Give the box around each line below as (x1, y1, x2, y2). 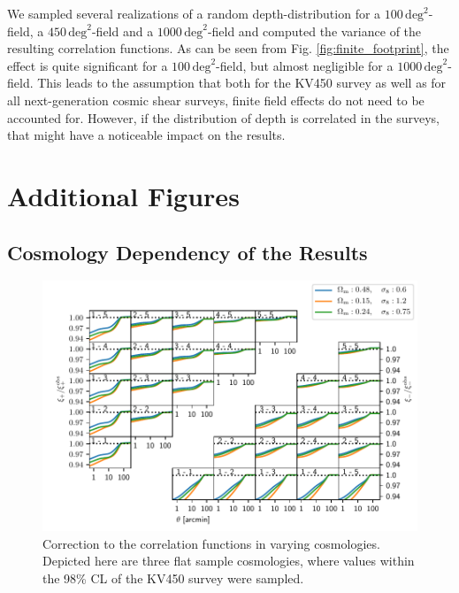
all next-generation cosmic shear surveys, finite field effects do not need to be (7, 90, 425, 109)
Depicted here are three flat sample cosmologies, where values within (42, 551, 415, 570)
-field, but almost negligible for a (216, 56, 394, 74)
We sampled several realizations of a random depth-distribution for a (7, 4, 381, 22)
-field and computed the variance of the (207, 21, 422, 40)
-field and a (91, 21, 154, 40)
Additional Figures (7, 177, 240, 213)
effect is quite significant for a (7, 56, 168, 74)
